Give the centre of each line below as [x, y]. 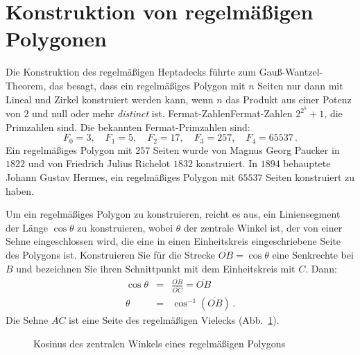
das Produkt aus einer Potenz [289, 99]
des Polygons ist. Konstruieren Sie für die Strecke [111, 254]
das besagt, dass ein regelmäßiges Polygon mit [147, 85]
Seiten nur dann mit [300, 85]
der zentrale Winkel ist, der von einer [263, 227]
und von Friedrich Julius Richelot [99, 163]
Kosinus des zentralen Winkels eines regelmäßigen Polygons [160, 343]
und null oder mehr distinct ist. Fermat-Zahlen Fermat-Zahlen [162, 113]
